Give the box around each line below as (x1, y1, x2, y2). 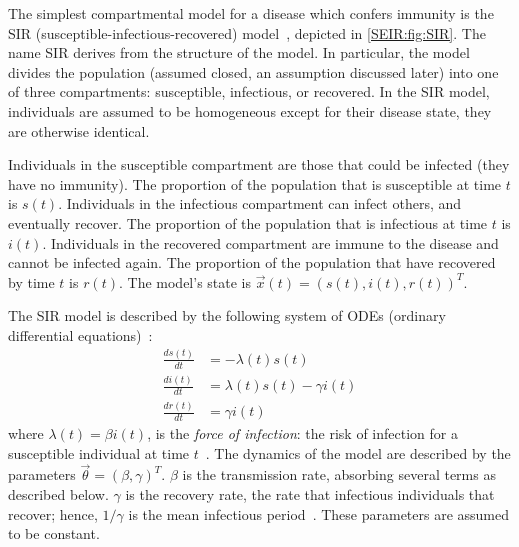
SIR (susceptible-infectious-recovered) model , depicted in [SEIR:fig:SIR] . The (8, 22, 486, 43)
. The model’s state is (118, 271, 252, 292)
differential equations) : (8, 324, 153, 345)
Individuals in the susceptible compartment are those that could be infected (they (8, 154, 510, 175)
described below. (8, 484, 109, 505)
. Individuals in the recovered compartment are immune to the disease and (42, 232, 499, 253)
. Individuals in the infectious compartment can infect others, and (58, 193, 462, 214)
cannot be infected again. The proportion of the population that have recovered (8, 252, 496, 273)
